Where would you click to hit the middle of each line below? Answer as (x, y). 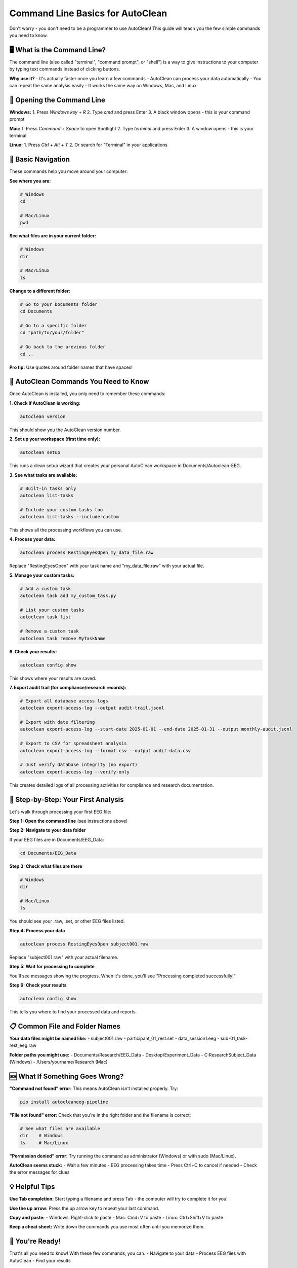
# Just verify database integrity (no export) (79, 765)
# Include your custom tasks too (61, 509)
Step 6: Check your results (38, 985)
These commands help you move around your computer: (69, 171)
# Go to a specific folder (53, 325)
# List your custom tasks (52, 610)
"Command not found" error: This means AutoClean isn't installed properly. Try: (94, 1088)
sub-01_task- (234, 1038)
